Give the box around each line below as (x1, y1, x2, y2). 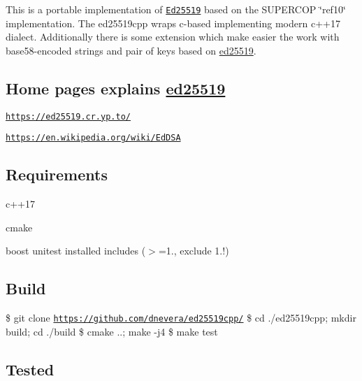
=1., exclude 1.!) (158, 243, 229, 258)
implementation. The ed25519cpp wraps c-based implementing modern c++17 (6, 15, 340, 30)
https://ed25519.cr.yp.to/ (6, 111, 131, 122)
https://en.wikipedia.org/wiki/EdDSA (6, 133, 181, 143)
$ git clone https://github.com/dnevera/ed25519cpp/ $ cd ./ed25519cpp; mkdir (6, 310, 356, 325)
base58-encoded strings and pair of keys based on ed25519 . (6, 43, 256, 57)
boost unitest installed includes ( (6, 243, 146, 258)
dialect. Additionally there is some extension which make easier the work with (6, 29, 340, 44)
